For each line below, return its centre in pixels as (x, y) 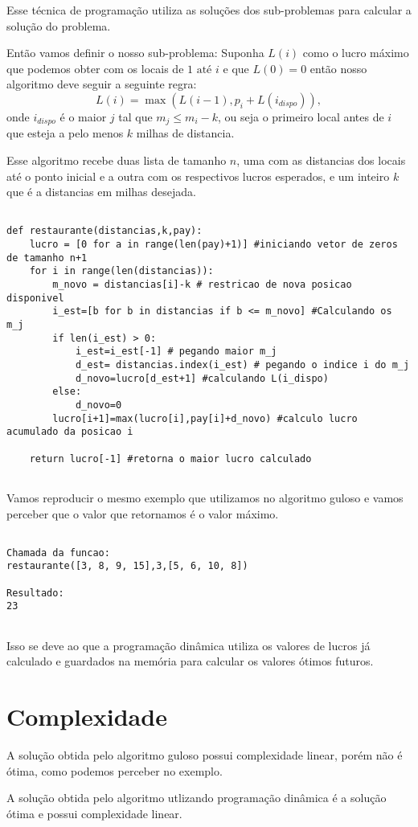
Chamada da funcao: (58, 553)
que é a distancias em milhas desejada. (101, 192)
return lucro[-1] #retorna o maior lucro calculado (170, 459)
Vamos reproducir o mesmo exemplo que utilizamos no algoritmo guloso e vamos (205, 497)
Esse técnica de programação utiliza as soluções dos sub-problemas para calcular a (209, 10)
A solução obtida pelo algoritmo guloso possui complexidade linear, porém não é (205, 755)
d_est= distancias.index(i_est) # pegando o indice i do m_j (242, 365)
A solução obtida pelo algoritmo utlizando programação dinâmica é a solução (197, 798)
